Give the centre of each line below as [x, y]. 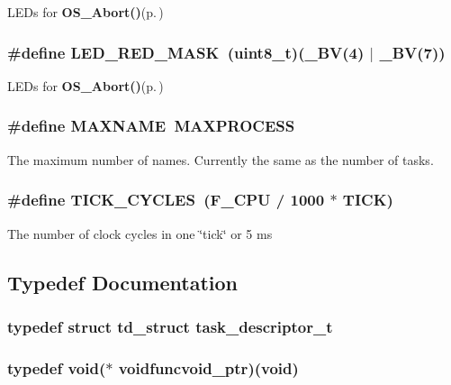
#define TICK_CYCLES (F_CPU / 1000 [166, 200]
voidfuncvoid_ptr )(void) [208, 367]
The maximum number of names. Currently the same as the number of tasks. [221, 159]
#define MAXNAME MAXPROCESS [151, 126]
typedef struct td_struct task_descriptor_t [170, 326]
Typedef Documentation [122, 282]
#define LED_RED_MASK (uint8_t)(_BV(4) [186, 52]
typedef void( [57, 367]
